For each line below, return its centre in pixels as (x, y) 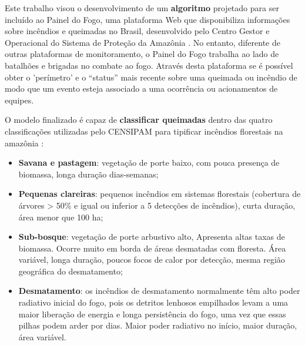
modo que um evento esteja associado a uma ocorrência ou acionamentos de (141, 88)
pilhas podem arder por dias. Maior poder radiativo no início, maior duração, (158, 325)
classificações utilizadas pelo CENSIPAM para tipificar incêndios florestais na (144, 131)
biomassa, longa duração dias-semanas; (88, 174)
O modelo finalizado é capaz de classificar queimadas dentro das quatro (139, 120)
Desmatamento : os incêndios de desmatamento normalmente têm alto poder (159, 291)
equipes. (19, 100)
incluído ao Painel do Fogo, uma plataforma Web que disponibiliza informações (148, 19)
